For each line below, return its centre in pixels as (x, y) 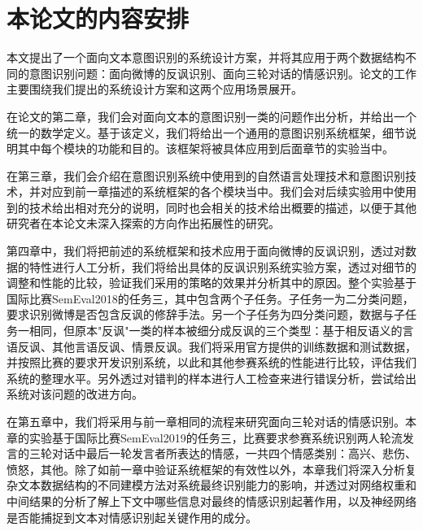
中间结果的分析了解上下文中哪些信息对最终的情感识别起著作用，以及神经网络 (211, 501)
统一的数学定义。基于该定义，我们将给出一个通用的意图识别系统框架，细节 (206, 132)
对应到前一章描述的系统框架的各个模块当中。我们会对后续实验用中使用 (228, 192)
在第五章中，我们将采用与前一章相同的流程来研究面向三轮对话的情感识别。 (206, 421)
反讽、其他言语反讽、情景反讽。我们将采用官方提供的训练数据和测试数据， (217, 346)
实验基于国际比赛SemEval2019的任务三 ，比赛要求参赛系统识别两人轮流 (216, 437)
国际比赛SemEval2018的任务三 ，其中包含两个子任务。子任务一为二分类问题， (210, 298)
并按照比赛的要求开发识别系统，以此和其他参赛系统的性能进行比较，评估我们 (211, 362)
